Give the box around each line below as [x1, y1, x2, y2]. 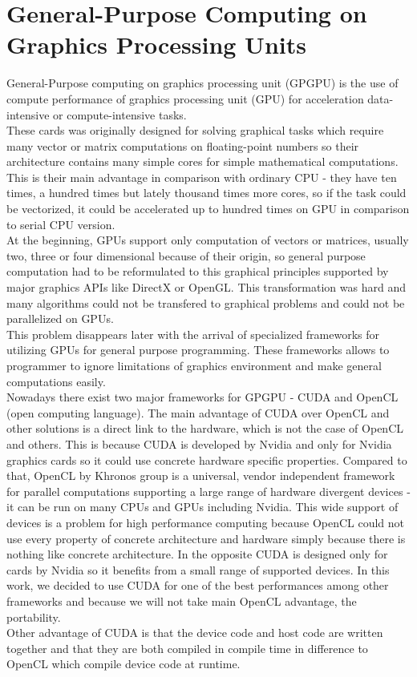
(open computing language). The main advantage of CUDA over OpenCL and [6, 404, 390, 421]
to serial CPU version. [6, 216, 115, 232]
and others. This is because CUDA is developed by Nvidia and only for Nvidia [6, 435, 392, 452]
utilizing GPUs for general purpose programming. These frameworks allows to [6, 341, 390, 358]
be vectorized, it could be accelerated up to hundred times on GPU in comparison [6, 200, 410, 217]
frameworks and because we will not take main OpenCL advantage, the [6, 592, 357, 609]
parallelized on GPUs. [6, 310, 114, 327]
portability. [6, 608, 61, 625]
